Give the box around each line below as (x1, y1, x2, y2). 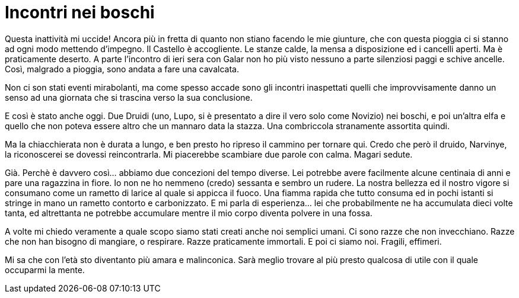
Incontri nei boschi (5, 2, 155, 23)
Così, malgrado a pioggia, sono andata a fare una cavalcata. (5, 63, 239, 74)
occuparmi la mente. (5, 264, 85, 275)
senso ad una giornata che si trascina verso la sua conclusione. (5, 92, 253, 102)
